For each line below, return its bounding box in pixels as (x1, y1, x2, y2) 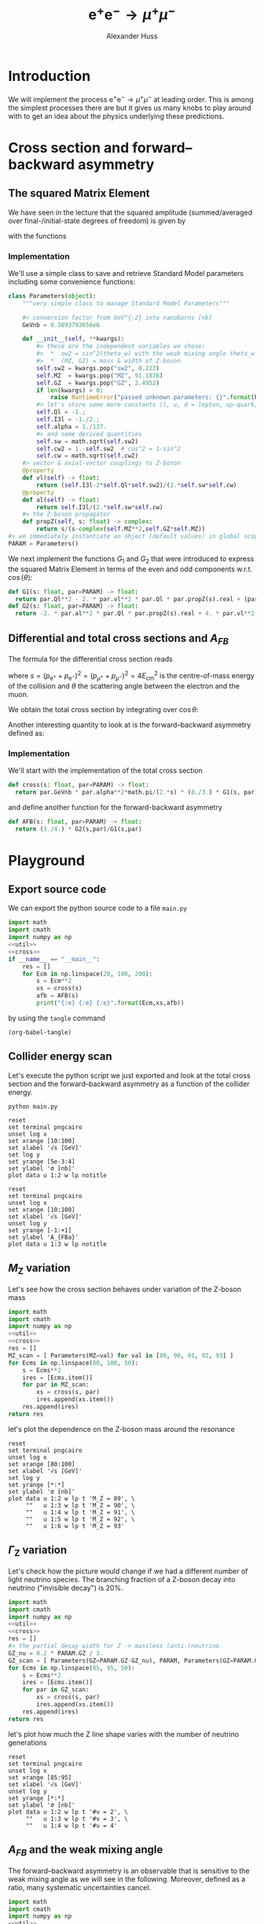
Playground (8, 851, 85, 869)
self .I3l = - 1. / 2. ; (36, 416, 101, 424)
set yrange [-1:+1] (8, 1226, 72, 1234)
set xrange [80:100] (8, 1460, 76, 1468)
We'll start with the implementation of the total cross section (8, 766, 203, 775)
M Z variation (8, 1261, 71, 1277)
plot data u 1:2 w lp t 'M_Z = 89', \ (8, 1494, 135, 1503)
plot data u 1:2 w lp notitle (8, 1171, 108, 1179)
